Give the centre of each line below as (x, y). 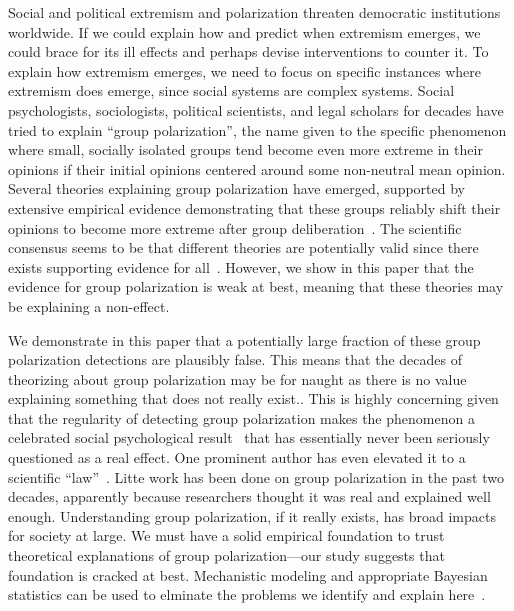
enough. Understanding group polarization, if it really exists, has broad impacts (252, 515)
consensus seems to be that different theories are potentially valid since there (243, 247)
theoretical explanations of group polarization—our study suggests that (226, 555)
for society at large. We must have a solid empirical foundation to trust (226, 535)
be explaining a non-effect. (89, 305)
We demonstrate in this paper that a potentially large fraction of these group (244, 339)
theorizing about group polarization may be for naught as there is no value (237, 378)
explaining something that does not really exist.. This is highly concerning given (253, 398)
